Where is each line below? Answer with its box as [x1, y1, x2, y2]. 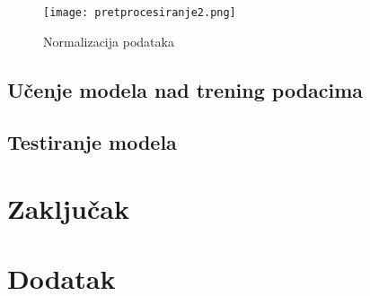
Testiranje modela [7, 128, 177, 156]
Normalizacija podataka [43, 31, 174, 50]
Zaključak [7, 190, 129, 226]
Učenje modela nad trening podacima [7, 75, 364, 103]
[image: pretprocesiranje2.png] [43, 6, 236, 19]
